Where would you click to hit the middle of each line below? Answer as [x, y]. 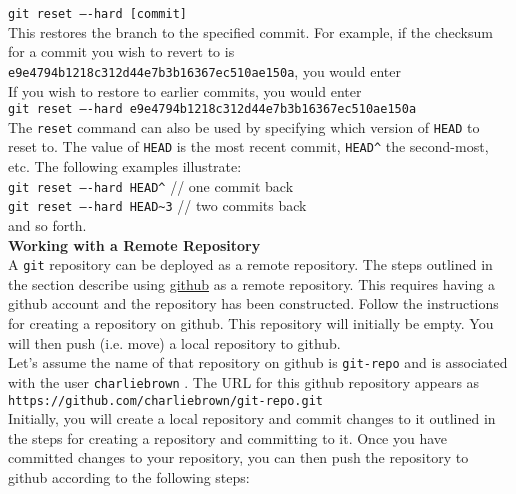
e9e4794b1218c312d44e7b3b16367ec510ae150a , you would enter [204, 70]
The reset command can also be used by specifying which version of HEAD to [244, 126]
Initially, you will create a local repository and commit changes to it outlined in [252, 418]
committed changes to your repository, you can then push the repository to [238, 457]
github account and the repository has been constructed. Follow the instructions [253, 303]
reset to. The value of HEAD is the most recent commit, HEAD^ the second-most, [248, 146]
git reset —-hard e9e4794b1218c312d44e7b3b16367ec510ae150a [212, 109]
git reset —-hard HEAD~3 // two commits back [157, 205]
